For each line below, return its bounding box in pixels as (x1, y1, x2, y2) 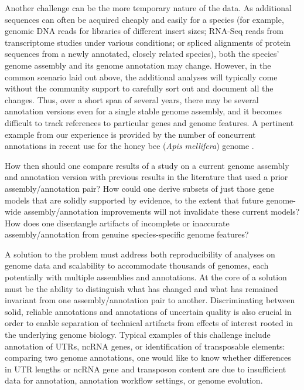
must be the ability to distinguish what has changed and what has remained (5, 282, 278, 294)
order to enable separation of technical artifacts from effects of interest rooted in (5, 317, 293, 329)
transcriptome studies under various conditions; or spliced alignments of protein (5, 36, 291, 48)
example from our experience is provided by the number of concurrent (5, 128, 256, 140)
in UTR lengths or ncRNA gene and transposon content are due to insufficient (5, 362, 286, 375)
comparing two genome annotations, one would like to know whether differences (5, 351, 291, 364)
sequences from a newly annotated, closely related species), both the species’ (5, 48, 279, 60)
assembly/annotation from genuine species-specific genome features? (5, 228, 249, 240)
